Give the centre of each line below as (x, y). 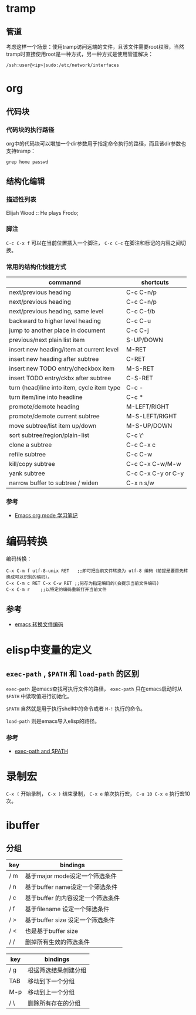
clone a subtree (31, 445)
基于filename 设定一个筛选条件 (67, 909)
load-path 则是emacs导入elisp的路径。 (53, 721)
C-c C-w (139, 455)
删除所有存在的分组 (54, 1003)
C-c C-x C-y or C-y (155, 473)
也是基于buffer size (51, 931)
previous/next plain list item (47, 340)
